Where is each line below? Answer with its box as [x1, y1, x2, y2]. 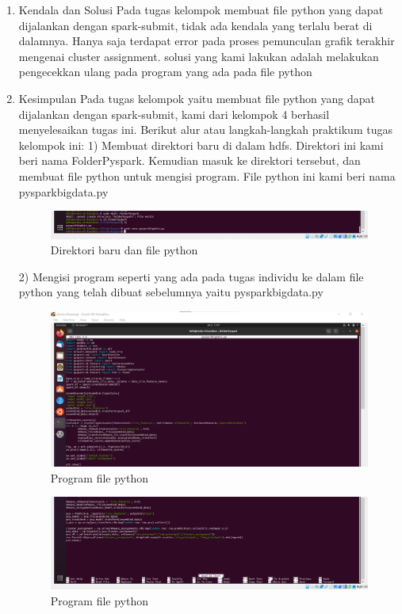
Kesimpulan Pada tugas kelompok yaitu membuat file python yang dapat [18, 90, 375, 106]
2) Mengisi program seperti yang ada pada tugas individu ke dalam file [18, 268, 364, 284]
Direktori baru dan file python [50, 242, 198, 258]
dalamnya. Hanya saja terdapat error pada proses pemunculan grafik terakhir [18, 32, 395, 49]
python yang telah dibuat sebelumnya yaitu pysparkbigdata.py [18, 284, 324, 300]
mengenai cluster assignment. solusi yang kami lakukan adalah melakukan [18, 48, 379, 64]
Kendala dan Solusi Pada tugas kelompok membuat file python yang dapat [18, 2, 384, 17]
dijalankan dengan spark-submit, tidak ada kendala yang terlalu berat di [18, 17, 373, 33]
